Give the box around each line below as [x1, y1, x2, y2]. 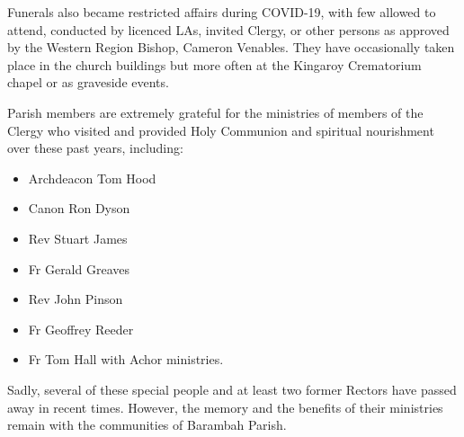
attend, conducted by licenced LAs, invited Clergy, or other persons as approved [7, 20, 450, 39]
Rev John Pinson [28, 290, 123, 308]
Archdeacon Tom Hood [28, 168, 156, 187]
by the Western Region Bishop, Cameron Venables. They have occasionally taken [7, 38, 455, 57]
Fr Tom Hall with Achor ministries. [28, 350, 224, 369]
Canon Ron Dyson [28, 199, 130, 218]
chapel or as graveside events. [7, 73, 169, 92]
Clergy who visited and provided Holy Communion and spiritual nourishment [7, 120, 434, 139]
